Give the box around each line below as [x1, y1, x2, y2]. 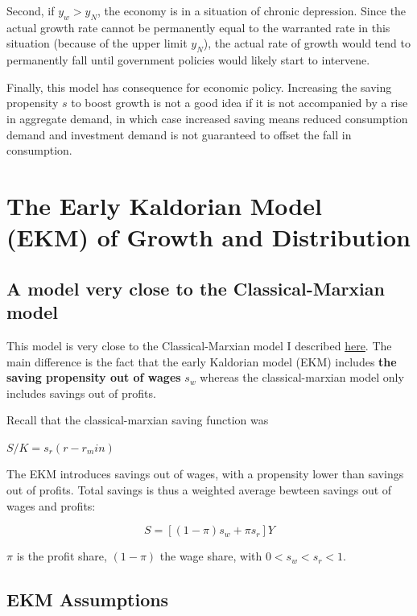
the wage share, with [159, 548, 262, 564]
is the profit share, [16, 548, 107, 564]
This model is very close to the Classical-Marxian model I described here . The [6, 337, 392, 353]
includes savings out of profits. [6, 384, 156, 401]
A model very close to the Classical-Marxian [6, 275, 385, 300]
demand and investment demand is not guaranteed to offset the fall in [6, 126, 352, 143]
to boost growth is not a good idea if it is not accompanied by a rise [71, 94, 408, 111]
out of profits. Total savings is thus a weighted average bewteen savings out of [6, 482, 392, 498]
